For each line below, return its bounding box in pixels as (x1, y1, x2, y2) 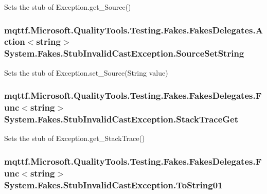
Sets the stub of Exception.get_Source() (4, 2, 131, 12)
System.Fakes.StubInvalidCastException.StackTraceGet (4, 113, 238, 126)
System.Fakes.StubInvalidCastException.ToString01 (4, 178, 223, 191)
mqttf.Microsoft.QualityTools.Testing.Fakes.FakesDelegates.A (4, 23, 263, 36)
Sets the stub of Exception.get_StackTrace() (4, 133, 145, 144)
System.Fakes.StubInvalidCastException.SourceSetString (4, 47, 244, 60)
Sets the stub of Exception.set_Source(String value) (4, 67, 168, 78)
